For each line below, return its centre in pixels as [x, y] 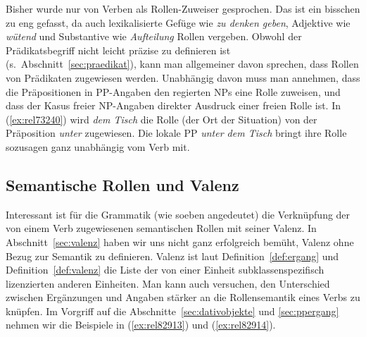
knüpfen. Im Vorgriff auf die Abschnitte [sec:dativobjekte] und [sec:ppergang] [172, 311]
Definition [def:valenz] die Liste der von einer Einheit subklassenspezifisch [165, 270]
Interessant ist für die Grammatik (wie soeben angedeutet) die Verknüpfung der [178, 214]
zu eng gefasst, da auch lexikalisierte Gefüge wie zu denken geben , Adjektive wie [178, 22]
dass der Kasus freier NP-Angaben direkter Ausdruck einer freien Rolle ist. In [173, 105]
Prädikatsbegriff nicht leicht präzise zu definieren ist [118, 50]
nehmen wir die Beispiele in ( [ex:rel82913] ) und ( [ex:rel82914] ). [141, 325]
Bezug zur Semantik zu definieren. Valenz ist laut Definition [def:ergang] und [172, 256]
